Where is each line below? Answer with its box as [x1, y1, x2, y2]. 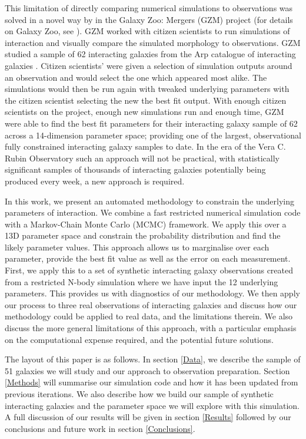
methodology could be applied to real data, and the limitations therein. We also [5, 310, 293, 322]
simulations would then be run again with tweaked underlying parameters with [5, 82, 290, 95]
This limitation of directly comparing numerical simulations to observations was [5, 2, 293, 14]
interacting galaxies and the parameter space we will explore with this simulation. [5, 399, 300, 411]
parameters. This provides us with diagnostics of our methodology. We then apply [5, 287, 300, 299]
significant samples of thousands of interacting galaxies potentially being [5, 163, 266, 176]
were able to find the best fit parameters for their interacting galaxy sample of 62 [5, 117, 298, 129]
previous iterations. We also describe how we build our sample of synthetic [5, 388, 274, 400]
